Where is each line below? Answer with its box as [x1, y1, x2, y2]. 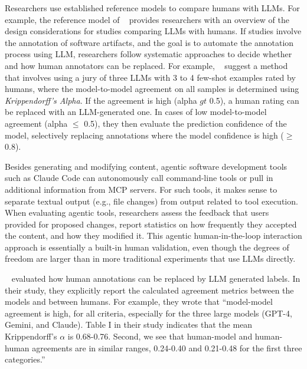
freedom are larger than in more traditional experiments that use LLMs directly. [5, 252, 296, 265]
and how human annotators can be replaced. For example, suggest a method [5, 59, 288, 71]
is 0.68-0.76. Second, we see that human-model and [67, 330, 253, 342]
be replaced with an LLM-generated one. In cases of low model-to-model [5, 106, 267, 118]
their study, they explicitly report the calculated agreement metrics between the [5, 284, 294, 296]
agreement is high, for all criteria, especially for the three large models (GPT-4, [5, 307, 292, 319]
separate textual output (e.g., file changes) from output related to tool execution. [5, 195, 298, 207]
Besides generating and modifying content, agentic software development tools [5, 160, 288, 172]
